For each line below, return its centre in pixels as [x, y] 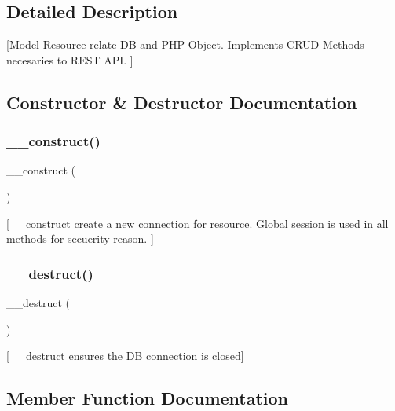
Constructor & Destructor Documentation [182, 102]
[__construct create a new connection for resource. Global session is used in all [197, 223]
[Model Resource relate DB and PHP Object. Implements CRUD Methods [185, 44]
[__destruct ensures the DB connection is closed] [125, 356]
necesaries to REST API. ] [70, 59]
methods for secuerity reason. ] [80, 239]
